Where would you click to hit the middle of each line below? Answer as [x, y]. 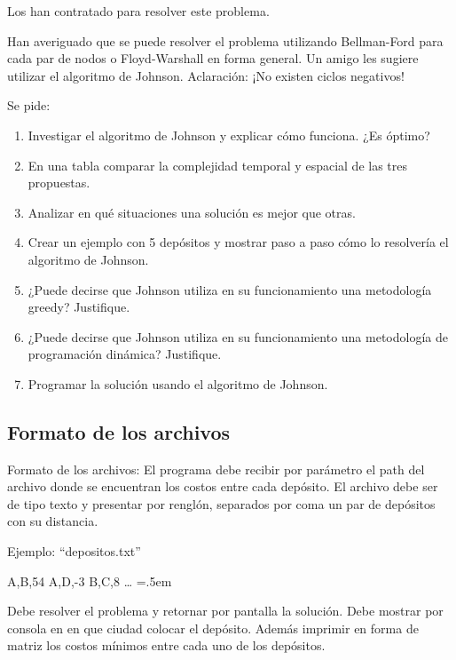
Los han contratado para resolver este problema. [138, 11]
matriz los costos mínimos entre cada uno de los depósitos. [166, 645]
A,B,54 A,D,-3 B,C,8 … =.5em [90, 580]
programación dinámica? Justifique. [125, 354]
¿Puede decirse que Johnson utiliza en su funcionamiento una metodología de [238, 336]
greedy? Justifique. [79, 307]
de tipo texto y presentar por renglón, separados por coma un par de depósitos [221, 503]
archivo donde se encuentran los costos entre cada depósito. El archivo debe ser [223, 486]
